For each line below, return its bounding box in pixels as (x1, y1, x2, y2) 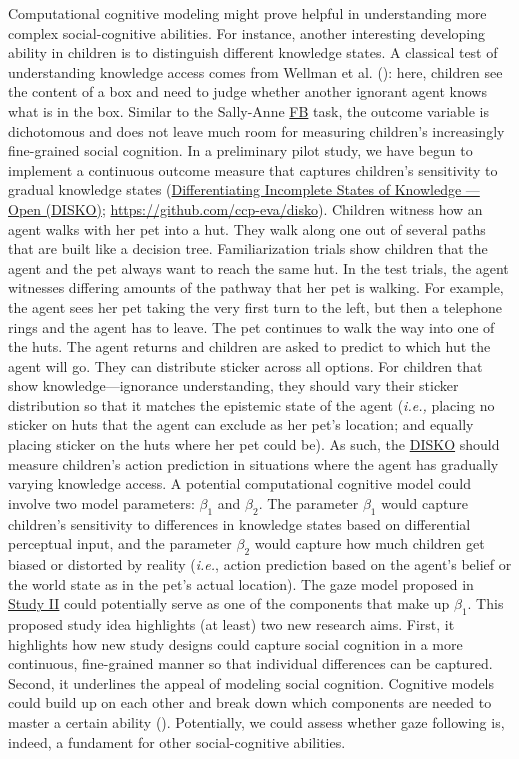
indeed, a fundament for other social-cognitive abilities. (8, 731, 346, 752)
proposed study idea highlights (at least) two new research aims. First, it (8, 614, 455, 635)
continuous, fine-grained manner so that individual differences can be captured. (8, 653, 493, 674)
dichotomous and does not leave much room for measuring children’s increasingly (8, 120, 505, 141)
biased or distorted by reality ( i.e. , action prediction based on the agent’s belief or (8, 554, 512, 575)
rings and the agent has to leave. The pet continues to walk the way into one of (8, 316, 495, 337)
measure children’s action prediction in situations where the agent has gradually (8, 453, 499, 474)
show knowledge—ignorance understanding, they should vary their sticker (8, 375, 459, 396)
